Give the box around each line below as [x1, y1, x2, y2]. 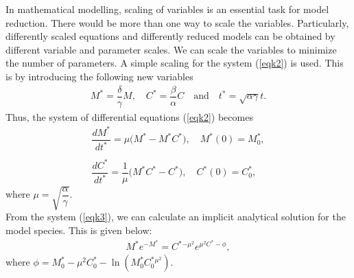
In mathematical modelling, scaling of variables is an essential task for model [5, 2, 329, 16]
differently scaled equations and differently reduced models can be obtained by [5, 29, 335, 43]
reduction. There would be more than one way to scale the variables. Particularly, [5, 15, 349, 30]
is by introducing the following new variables [5, 69, 193, 83]
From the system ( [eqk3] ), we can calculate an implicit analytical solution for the [5, 209, 346, 224]
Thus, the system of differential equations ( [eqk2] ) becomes [5, 109, 253, 124]
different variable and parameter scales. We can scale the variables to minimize [5, 42, 337, 56]
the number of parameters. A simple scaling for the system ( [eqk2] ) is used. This [5, 56, 344, 70]
